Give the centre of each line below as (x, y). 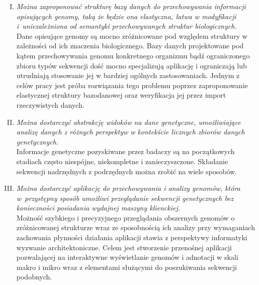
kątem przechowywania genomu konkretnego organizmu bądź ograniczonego (133, 55)
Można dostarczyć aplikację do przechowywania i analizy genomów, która (128, 188)
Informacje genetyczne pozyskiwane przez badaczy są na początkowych (125, 151)
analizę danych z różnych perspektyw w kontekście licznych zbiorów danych (131, 132)
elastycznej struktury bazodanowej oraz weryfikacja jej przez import (121, 95)
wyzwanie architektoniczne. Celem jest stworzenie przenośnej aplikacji (124, 247)
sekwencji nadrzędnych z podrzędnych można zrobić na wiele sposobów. (127, 171)
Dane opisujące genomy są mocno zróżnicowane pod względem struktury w (132, 35)
